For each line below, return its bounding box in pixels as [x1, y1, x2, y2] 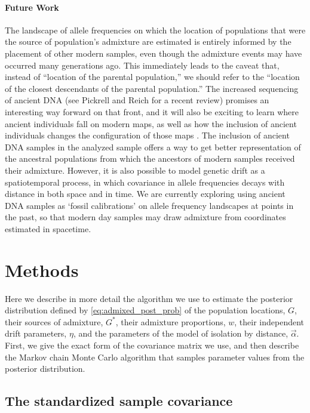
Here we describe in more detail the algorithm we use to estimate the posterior [5, 292, 293, 304]
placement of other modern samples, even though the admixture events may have [5, 47, 302, 59]
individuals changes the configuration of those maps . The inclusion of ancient [5, 129, 290, 141]
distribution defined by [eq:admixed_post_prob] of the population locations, [5, 304, 286, 316]
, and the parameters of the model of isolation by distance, [73, 327, 288, 340]
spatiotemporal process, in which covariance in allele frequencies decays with [5, 175, 285, 188]
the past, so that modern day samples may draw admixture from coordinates [5, 211, 286, 223]
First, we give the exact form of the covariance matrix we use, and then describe [5, 338, 299, 351]
